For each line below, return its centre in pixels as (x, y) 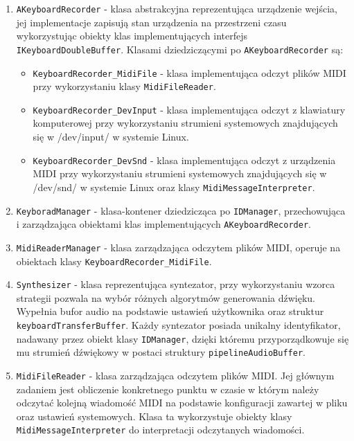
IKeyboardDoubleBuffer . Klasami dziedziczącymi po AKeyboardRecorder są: (180, 49)
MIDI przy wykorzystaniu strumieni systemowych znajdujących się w (180, 173)
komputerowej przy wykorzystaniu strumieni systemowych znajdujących (185, 123)
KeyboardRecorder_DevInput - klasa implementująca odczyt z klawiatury (189, 109)
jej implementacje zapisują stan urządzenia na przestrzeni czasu (151, 22)
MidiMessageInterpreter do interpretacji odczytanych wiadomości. (160, 430)
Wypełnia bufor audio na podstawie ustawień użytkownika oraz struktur (170, 311)
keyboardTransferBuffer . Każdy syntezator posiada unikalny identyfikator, (178, 325)
